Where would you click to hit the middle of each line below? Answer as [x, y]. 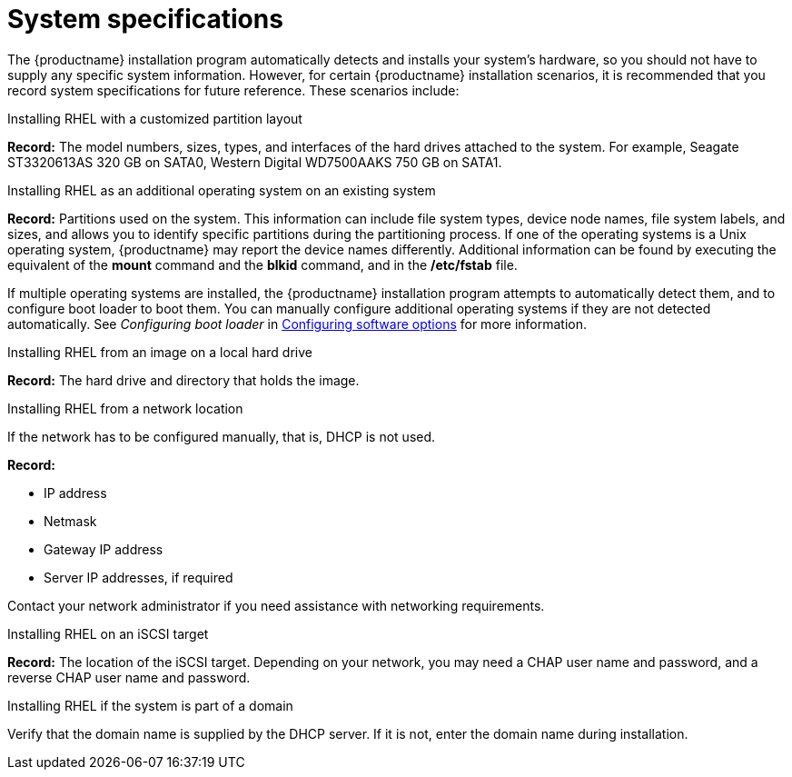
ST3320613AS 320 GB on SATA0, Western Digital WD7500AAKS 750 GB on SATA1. [255, 162]
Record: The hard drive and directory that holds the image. [183, 380]
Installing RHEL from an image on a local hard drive [160, 352]
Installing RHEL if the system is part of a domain [150, 705]
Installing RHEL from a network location [125, 408]
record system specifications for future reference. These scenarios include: [233, 90]
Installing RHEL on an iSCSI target [108, 633]
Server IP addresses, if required [139, 577]
